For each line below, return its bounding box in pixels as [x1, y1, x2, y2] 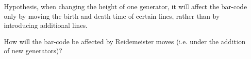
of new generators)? [4, 46, 62, 56]
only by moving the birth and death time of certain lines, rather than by [4, 11, 220, 21]
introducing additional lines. [4, 20, 88, 30]
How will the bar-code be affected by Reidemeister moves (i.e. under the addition [4, 36, 246, 46]
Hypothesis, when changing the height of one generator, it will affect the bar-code [4, 1, 247, 11]
